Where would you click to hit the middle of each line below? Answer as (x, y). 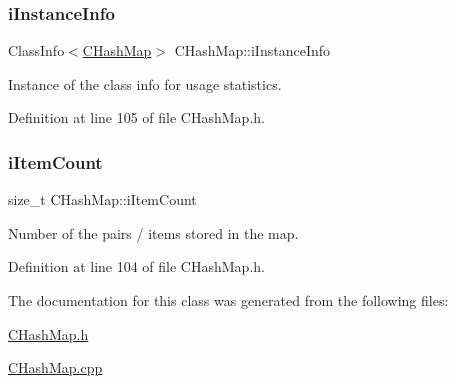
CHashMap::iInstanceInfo (252, 50)
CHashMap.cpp (55, 367)
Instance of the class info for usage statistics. (145, 83)
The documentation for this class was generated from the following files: (228, 300)
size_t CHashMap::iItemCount (102, 199)
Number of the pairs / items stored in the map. (153, 232)
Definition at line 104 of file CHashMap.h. (136, 266)
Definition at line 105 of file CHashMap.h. (136, 117)
